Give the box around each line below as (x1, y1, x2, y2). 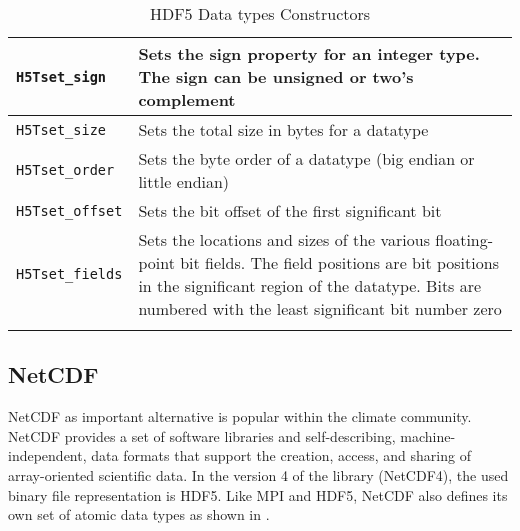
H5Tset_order (16, 162, 115, 178)
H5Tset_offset (16, 202, 123, 219)
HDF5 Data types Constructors (149, 2, 371, 25)
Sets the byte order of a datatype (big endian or (138, 147, 475, 170)
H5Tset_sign (16, 68, 107, 85)
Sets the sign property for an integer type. (138, 42, 480, 65)
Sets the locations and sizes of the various (138, 228, 430, 251)
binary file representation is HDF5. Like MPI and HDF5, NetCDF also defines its (8, 484, 508, 505)
